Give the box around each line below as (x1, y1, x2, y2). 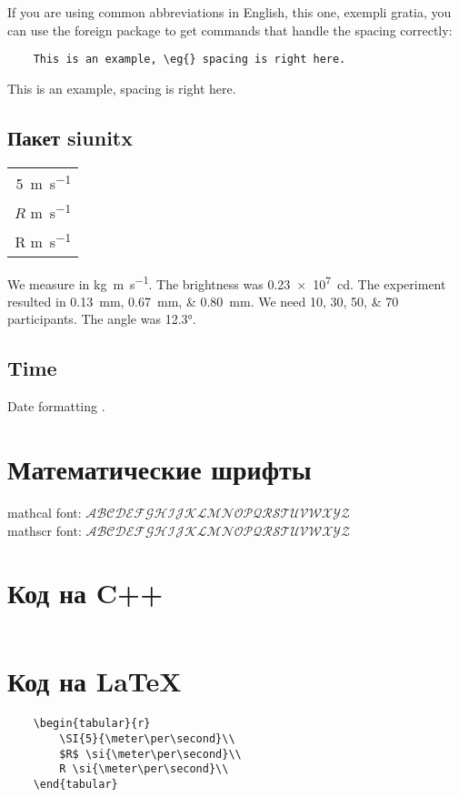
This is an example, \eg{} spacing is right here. (33, 53, 346, 66)
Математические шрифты (7, 450, 312, 488)
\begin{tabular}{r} (33, 717, 151, 731)
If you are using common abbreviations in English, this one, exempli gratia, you (7, 3, 452, 21)
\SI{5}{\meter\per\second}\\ (59, 732, 235, 746)
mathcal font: (7, 502, 82, 521)
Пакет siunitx (7, 123, 133, 151)
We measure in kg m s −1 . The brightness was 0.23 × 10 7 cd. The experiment (7, 271, 446, 293)
